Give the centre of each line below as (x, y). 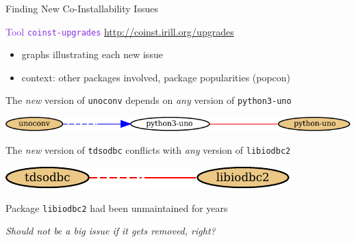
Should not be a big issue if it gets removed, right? (111, 231)
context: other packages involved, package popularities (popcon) (156, 77)
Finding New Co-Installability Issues (82, 8)
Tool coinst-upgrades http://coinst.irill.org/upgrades (120, 31)
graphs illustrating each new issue (92, 54)
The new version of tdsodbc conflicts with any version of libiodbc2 (148, 150)
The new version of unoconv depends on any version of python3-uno (149, 100)
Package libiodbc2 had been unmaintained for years (117, 207)
